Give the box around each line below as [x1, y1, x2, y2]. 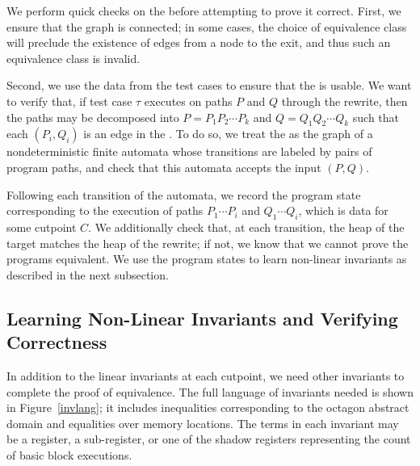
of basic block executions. [6, 446, 132, 463]
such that [352, 108, 400, 125]
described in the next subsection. [6, 266, 169, 283]
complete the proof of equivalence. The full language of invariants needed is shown [6, 383, 414, 400]
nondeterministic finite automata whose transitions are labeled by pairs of [6, 143, 372, 160]
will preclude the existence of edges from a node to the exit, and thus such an [6, 34, 391, 51]
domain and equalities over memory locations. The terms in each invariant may [6, 414, 399, 431]
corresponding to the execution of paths [6, 202, 204, 219]
